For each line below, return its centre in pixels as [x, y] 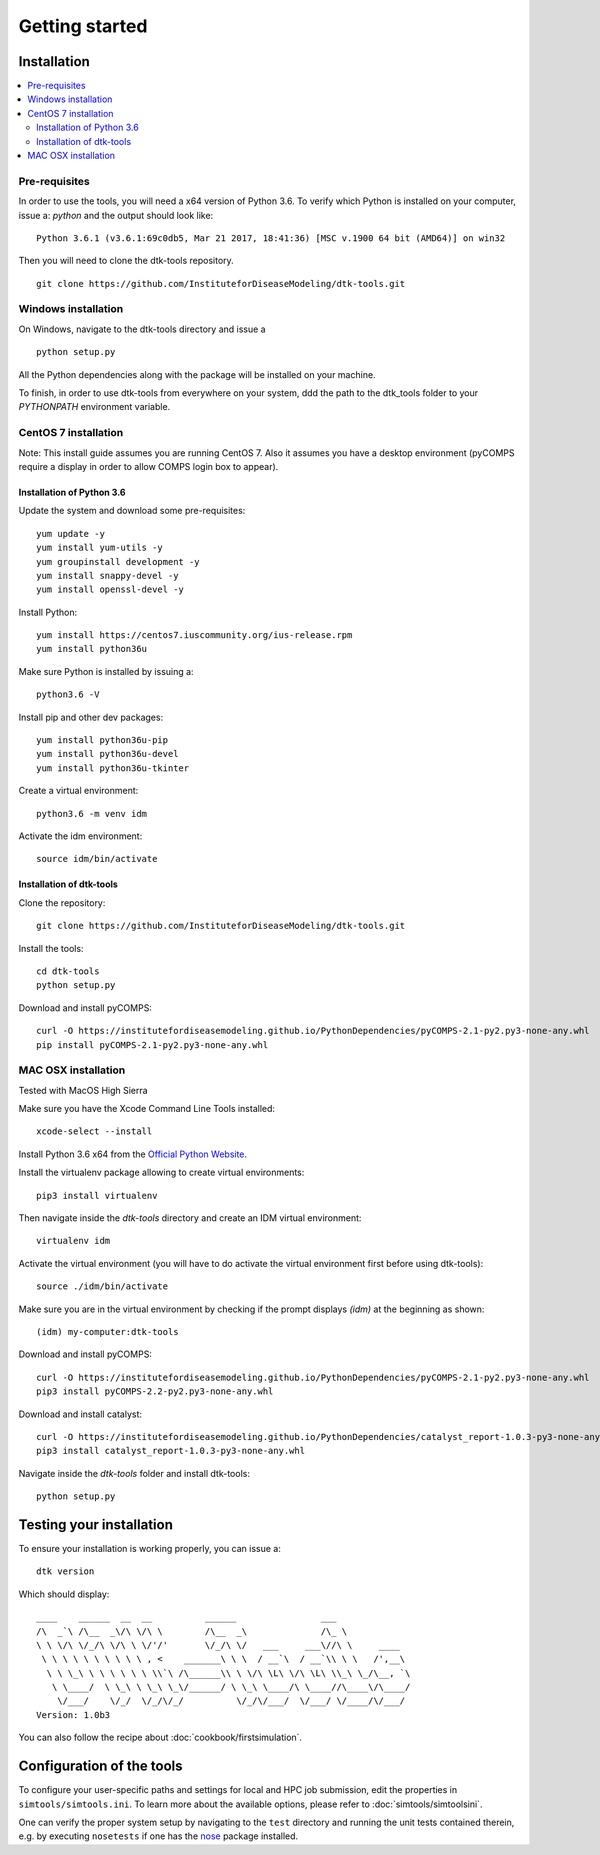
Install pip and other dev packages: [91, 717]
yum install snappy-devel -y [107, 575]
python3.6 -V [68, 694]
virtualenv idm [73, 1241]
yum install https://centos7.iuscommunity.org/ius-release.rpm [194, 635]
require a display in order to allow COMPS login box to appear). [148, 466]
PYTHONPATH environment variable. [94, 407]
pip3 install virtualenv [97, 1195]
